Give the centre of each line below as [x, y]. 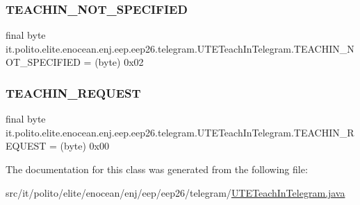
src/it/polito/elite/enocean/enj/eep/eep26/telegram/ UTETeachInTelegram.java [175, 192]
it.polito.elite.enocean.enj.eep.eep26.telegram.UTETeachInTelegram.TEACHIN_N [180, 48]
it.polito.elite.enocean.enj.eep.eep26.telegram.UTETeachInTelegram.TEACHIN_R [180, 132]
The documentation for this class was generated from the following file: [157, 169]
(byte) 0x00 [84, 146]
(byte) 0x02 [119, 62]
